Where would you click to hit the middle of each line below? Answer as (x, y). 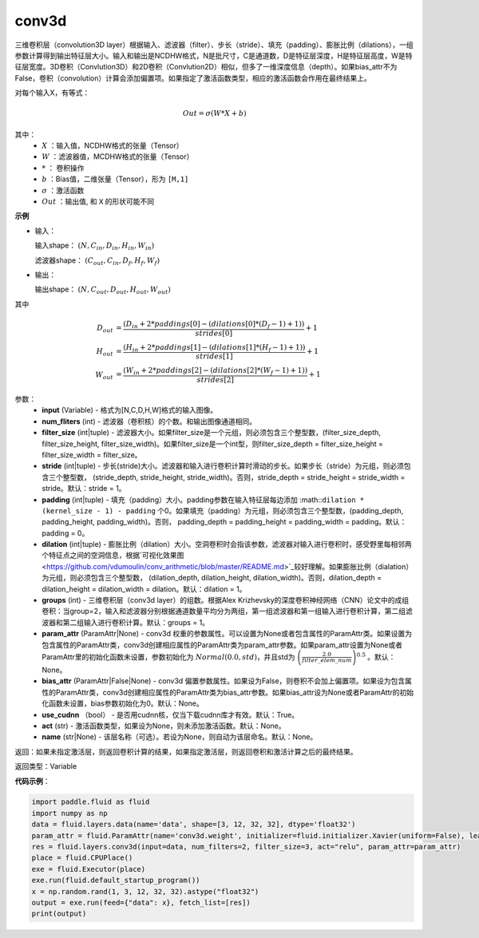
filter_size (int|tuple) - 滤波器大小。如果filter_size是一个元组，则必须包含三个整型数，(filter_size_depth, (211, 433)
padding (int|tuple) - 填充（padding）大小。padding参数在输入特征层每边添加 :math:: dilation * (203, 500)
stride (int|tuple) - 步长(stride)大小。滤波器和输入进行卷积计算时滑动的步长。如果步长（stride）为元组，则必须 (223, 466)
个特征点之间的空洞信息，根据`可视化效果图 (113, 556)
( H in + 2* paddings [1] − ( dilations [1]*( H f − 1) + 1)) (214, 348)
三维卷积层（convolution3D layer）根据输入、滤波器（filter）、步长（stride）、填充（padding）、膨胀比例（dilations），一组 (214, 45)
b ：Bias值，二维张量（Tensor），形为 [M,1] (115, 179)
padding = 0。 (65, 533)
